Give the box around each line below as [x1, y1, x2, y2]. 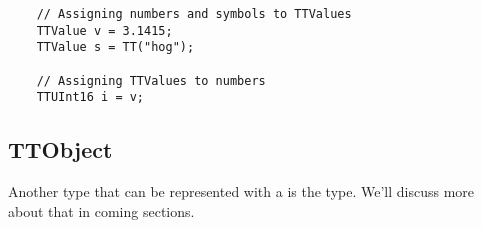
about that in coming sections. [8, 200, 195, 221]
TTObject [8, 134, 113, 165]
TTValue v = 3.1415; [36, 23, 173, 38]
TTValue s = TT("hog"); [36, 40, 195, 55]
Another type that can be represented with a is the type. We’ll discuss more [8, 181, 475, 202]
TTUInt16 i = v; [36, 90, 145, 105]
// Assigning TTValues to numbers [36, 73, 266, 88]
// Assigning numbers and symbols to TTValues [36, 7, 352, 21]
